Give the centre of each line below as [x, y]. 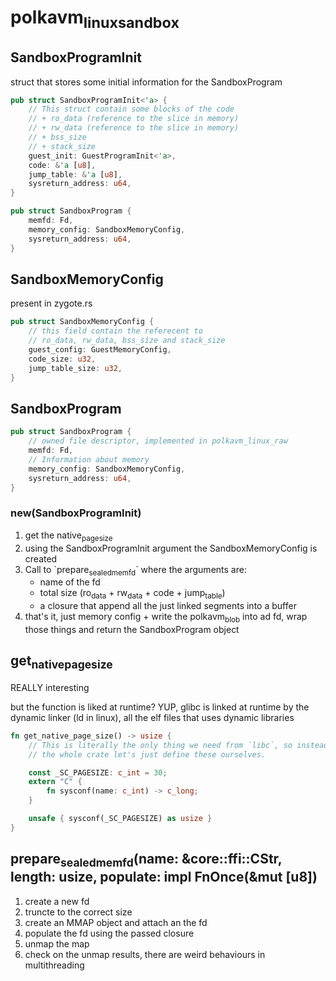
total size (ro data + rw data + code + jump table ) [132, 594]
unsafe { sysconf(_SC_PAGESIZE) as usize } [120, 819]
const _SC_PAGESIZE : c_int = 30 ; [98, 772]
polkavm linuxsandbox [95, 19]
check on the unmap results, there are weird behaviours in [145, 954]
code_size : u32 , [62, 359]
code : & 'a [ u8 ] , [62, 165]
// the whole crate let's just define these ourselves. [147, 754]
